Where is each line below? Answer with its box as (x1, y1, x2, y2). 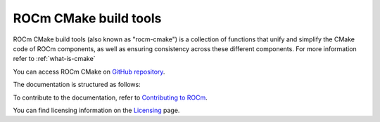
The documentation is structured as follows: (13, 81, 141, 89)
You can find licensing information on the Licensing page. (13, 106, 180, 114)
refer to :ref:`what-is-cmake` (13, 55, 96, 63)
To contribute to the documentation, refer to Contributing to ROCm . (13, 93, 208, 102)
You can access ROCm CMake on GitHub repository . (13, 67, 165, 76)
